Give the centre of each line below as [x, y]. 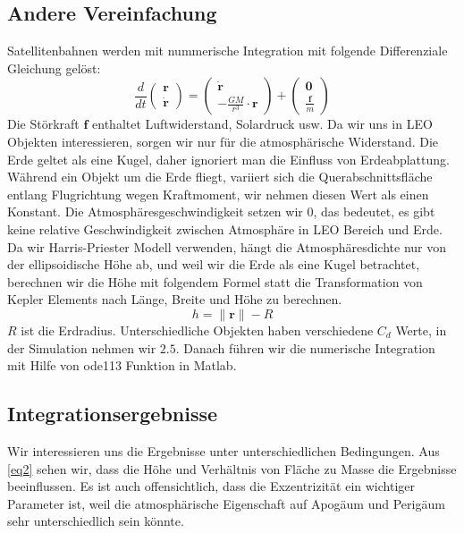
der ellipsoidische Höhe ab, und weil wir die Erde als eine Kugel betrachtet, [214, 264]
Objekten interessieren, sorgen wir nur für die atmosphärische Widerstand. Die [223, 141]
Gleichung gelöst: [54, 68]
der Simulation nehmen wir [82, 347]
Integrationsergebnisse [113, 414]
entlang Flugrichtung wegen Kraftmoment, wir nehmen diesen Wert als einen [218, 194]
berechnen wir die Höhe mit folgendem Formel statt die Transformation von [215, 281]
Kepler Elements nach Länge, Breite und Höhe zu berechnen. [175, 299]
